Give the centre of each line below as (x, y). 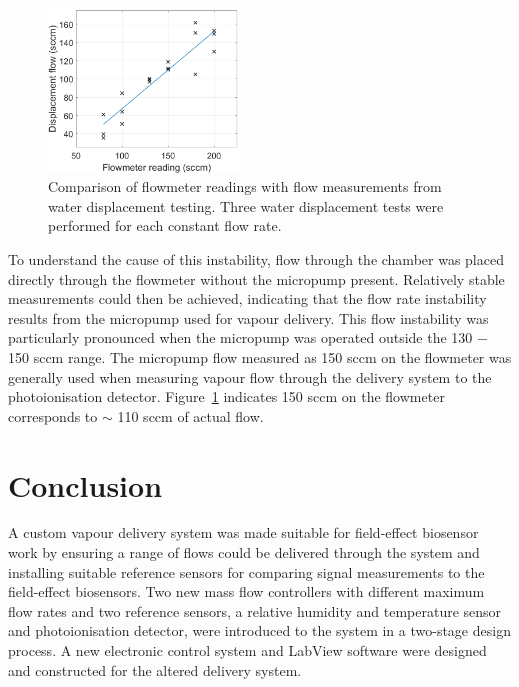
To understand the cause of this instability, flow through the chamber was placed (256, 258)
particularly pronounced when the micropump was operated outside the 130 (240, 337)
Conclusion (85, 484)
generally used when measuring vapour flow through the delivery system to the (250, 376)
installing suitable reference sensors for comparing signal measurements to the (246, 571)
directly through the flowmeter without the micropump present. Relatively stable (256, 278)
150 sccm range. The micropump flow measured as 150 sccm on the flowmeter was (260, 356)
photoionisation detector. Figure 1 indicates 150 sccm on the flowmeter (226, 396)
